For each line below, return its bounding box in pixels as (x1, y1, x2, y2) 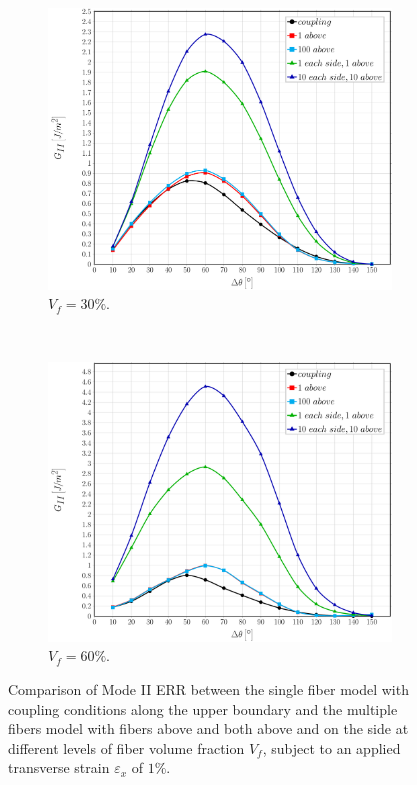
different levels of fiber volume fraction (8, 737, 245, 758)
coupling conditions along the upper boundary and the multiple (8, 698, 398, 719)
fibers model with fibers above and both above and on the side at (8, 718, 409, 739)
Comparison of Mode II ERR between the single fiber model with (8, 678, 409, 699)
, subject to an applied (262, 737, 401, 758)
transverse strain (8, 757, 110, 778)
